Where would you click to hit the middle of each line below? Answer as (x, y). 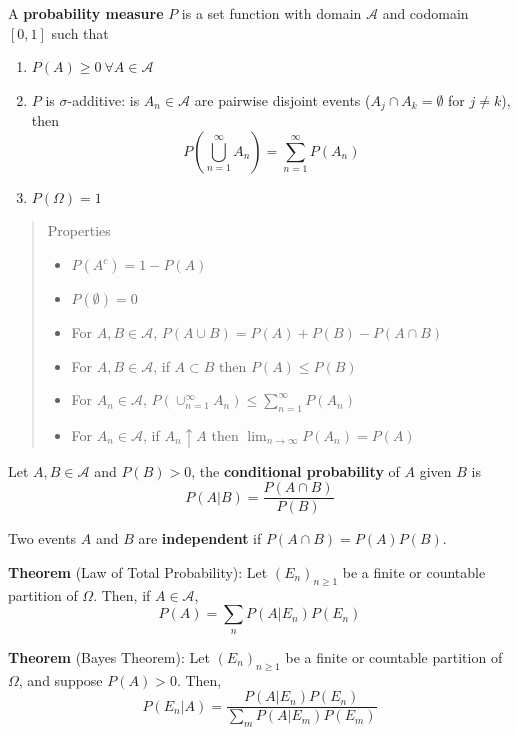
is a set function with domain (271, 13)
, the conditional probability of (295, 470)
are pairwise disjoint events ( (282, 99)
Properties (79, 230)
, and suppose (60, 679)
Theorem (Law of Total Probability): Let (138, 571)
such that (80, 32)
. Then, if (122, 594)
